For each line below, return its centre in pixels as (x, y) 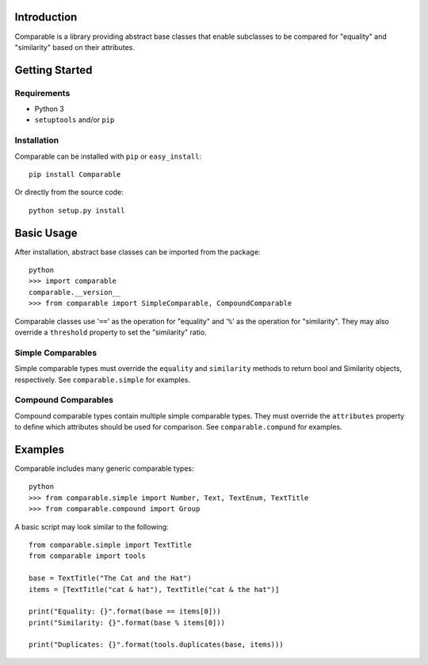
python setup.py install (77, 210)
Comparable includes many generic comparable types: (104, 468)
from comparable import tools (88, 556)
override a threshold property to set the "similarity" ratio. (111, 332)
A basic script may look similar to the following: (92, 526)
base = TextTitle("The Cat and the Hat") (110, 578)
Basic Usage (46, 233)
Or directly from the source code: (69, 192)
